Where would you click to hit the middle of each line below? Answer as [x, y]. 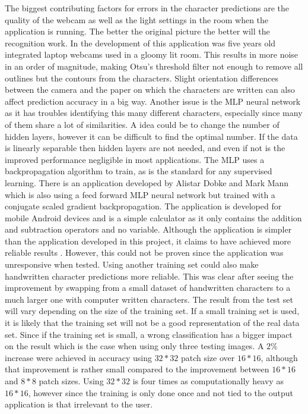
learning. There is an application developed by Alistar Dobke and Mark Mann [147, 182]
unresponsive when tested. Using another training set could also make [132, 264]
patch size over [208, 357]
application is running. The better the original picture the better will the [137, 31]
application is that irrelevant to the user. [79, 404]
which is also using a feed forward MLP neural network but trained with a [140, 194]
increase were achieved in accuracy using [78, 357]
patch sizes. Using [71, 381]
